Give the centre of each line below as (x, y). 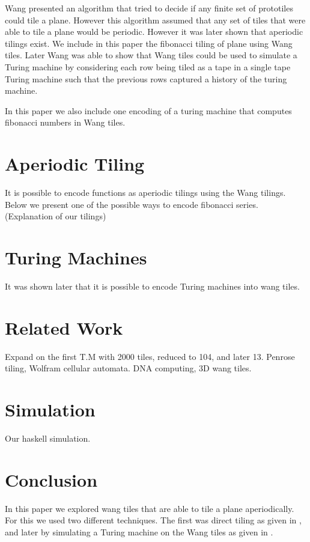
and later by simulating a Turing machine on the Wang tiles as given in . (139, 531)
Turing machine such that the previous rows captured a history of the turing (146, 78)
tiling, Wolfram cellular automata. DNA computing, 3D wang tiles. (128, 368)
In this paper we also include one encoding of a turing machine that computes (148, 110)
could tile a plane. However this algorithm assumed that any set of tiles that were (155, 20)
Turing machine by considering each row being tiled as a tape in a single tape (148, 66)
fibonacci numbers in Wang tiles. (65, 122)
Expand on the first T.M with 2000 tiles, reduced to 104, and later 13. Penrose (150, 356)
